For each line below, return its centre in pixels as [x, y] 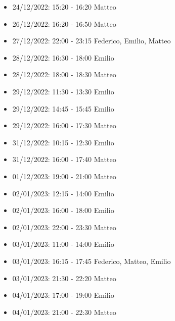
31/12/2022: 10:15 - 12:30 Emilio [63, 142]
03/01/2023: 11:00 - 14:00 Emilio [63, 244]
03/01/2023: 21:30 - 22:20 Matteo [64, 278]
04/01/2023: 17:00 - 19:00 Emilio [63, 295]
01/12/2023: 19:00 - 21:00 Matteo [64, 176]
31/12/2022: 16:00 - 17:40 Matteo [64, 159]
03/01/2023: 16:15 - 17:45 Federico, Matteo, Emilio [92, 261]
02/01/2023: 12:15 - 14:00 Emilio [63, 193]
